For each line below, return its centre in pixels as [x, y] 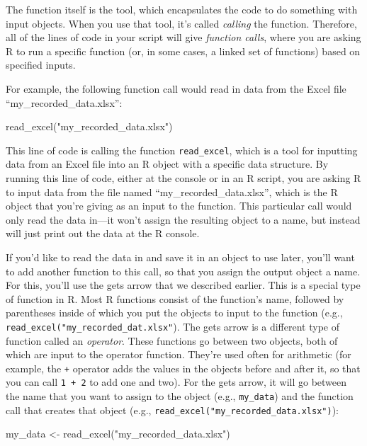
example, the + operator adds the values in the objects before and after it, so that [183, 368]
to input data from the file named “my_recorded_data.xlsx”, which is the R [172, 191]
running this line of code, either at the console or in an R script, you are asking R [183, 178]
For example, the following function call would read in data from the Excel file [176, 88]
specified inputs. [41, 65]
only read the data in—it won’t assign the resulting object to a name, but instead [183, 219]
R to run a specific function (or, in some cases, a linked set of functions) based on [183, 51]
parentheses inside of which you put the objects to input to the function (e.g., [174, 313]
